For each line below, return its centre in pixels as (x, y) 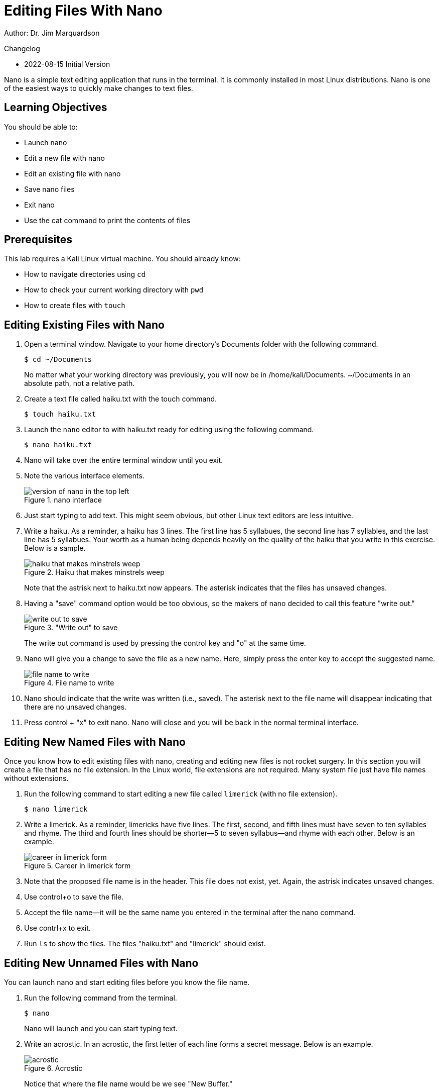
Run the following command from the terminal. (101, 998)
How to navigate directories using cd (85, 274)
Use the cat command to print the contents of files (107, 220)
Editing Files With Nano (83, 11)
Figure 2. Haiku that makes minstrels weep (94, 572)
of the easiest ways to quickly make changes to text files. (99, 88)
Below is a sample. (55, 548)
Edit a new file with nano (64, 158)
